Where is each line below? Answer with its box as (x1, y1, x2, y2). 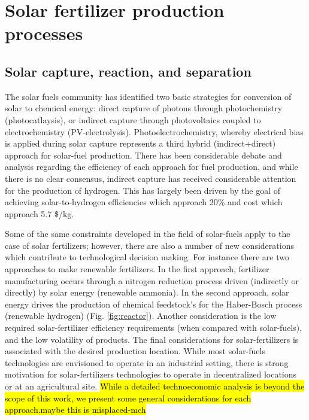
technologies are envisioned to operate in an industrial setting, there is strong (5, 356, 289, 369)
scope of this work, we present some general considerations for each (5, 391, 252, 404)
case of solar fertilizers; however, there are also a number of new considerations (5, 239, 294, 251)
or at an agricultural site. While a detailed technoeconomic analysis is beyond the (5, 380, 305, 392)
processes (5, 21, 83, 45)
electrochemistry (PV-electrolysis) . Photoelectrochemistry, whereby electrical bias (5, 125, 304, 138)
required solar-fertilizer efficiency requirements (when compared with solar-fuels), (5, 321, 302, 334)
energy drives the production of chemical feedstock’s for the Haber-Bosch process (5, 297, 302, 310)
